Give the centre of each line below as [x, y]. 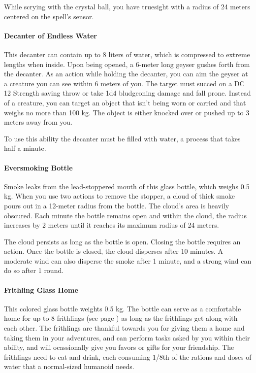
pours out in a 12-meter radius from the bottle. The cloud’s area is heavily [117, 205]
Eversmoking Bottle [38, 167]
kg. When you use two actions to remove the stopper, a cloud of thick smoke [119, 196]
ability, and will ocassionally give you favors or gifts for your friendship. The [119, 347]
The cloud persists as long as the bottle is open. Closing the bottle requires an [122, 241]
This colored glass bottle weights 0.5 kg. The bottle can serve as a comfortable [123, 308]
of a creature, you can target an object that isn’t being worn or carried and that [125, 102]
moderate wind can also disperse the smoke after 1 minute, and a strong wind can [128, 260]
